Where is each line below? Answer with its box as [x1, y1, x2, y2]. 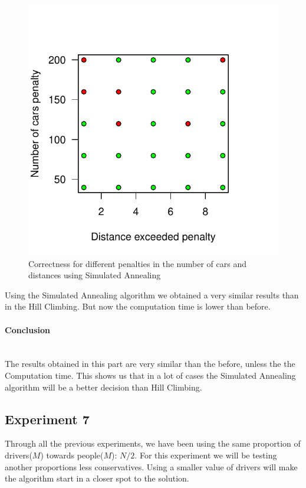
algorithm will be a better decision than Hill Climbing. [5, 380, 202, 393]
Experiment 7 [5, 409, 90, 428]
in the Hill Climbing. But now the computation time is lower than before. [5, 300, 271, 313]
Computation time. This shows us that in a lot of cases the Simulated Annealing [5, 369, 296, 381]
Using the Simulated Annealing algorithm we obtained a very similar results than [5, 288, 299, 301]
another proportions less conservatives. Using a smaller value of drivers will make [5, 460, 298, 473]
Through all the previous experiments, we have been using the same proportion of [5, 437, 301, 450]
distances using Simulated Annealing [28, 269, 161, 281]
